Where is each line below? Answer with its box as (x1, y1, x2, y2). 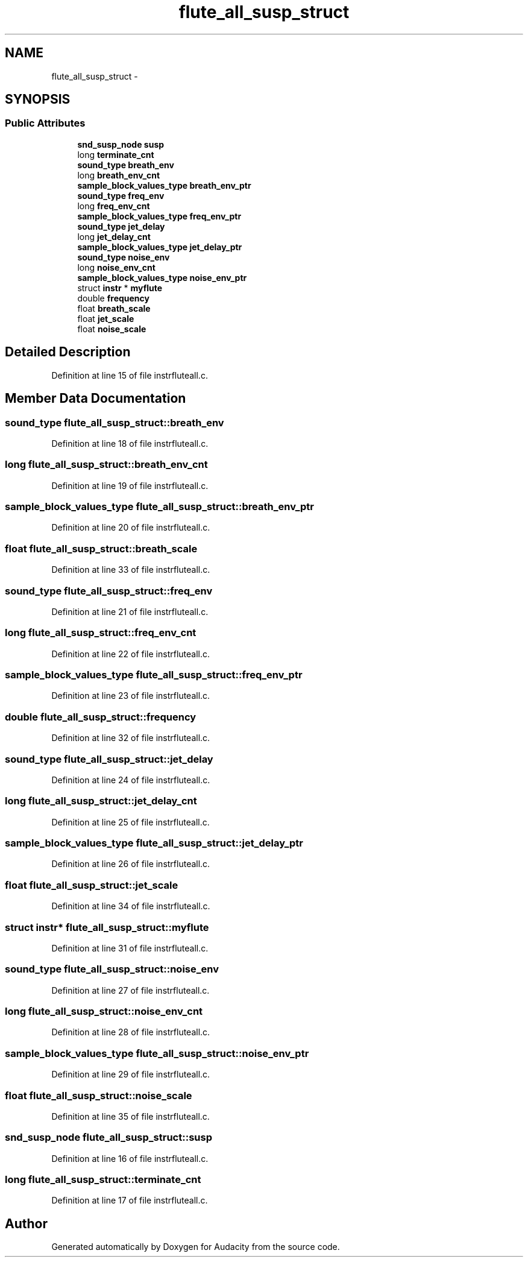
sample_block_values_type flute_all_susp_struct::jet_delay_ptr (5, 837, 304, 849)
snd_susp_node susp (77, 139, 165, 150)
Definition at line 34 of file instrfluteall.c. (51, 901, 210, 912)
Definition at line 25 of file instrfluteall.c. (51, 816, 210, 827)
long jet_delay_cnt (77, 231, 151, 242)
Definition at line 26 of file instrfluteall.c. (51, 859, 210, 869)
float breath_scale (77, 303, 151, 314)
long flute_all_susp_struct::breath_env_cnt (5, 458, 208, 471)
